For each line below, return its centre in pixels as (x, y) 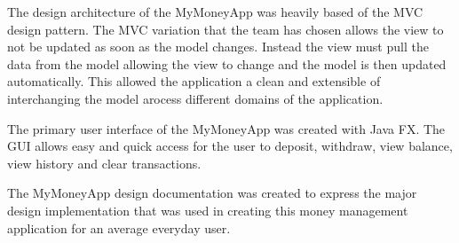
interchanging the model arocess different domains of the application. (195, 98)
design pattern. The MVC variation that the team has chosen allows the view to (226, 29)
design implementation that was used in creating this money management (208, 210)
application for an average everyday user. (119, 227)
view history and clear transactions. (104, 163)
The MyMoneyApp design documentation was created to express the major (212, 193)
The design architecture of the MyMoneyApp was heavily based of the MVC (215, 12)
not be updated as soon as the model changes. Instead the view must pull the (218, 47)
